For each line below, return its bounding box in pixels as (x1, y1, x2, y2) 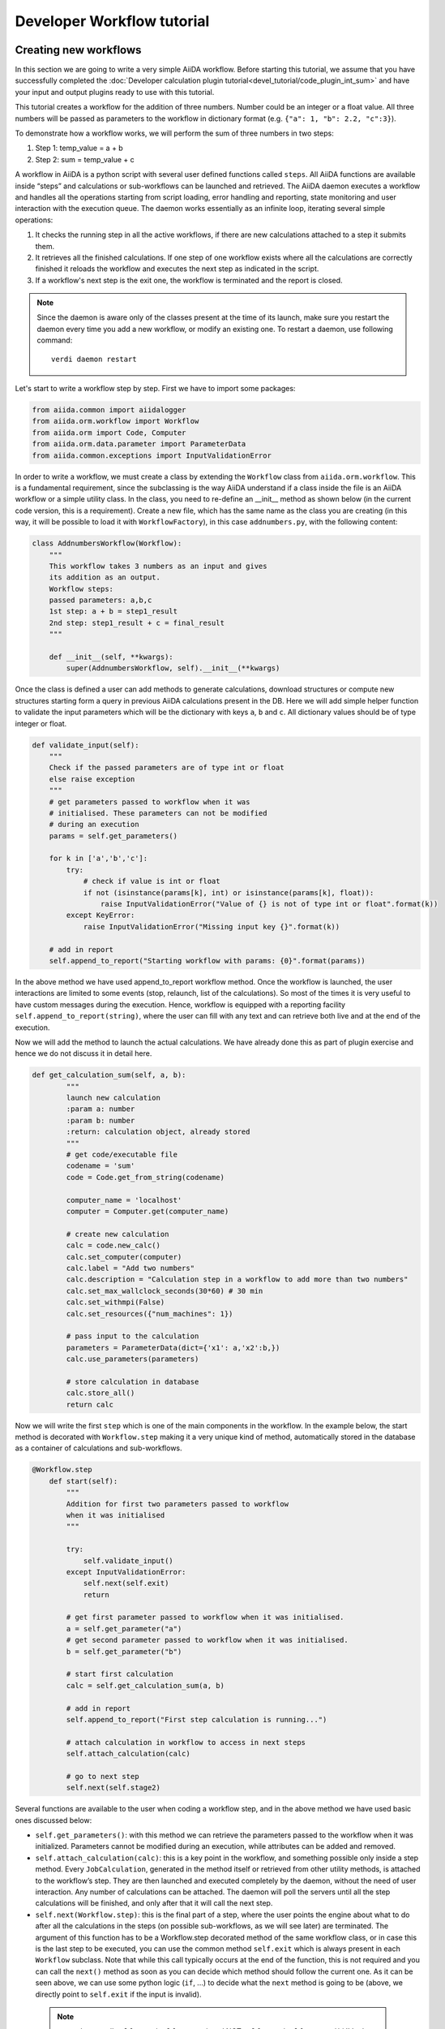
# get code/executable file (66, 1150, 178, 1160)
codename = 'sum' (66, 1161, 135, 1170)
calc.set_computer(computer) (66, 1252, 182, 1261)
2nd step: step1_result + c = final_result (49, 618, 225, 627)
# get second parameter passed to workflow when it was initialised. (66, 1635, 349, 1645)
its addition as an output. (49, 573, 161, 582)
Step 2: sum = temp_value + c (35, 154, 135, 164)
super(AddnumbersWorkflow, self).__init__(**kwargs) (66, 664, 280, 673)
